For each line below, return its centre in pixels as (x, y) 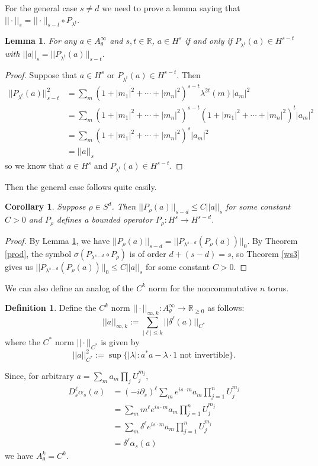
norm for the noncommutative (203, 287)
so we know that (35, 165)
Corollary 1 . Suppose (45, 206)
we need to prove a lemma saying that (171, 8)
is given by (120, 341)
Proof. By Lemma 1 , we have (57, 240)
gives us (19, 266)
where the (23, 341)
